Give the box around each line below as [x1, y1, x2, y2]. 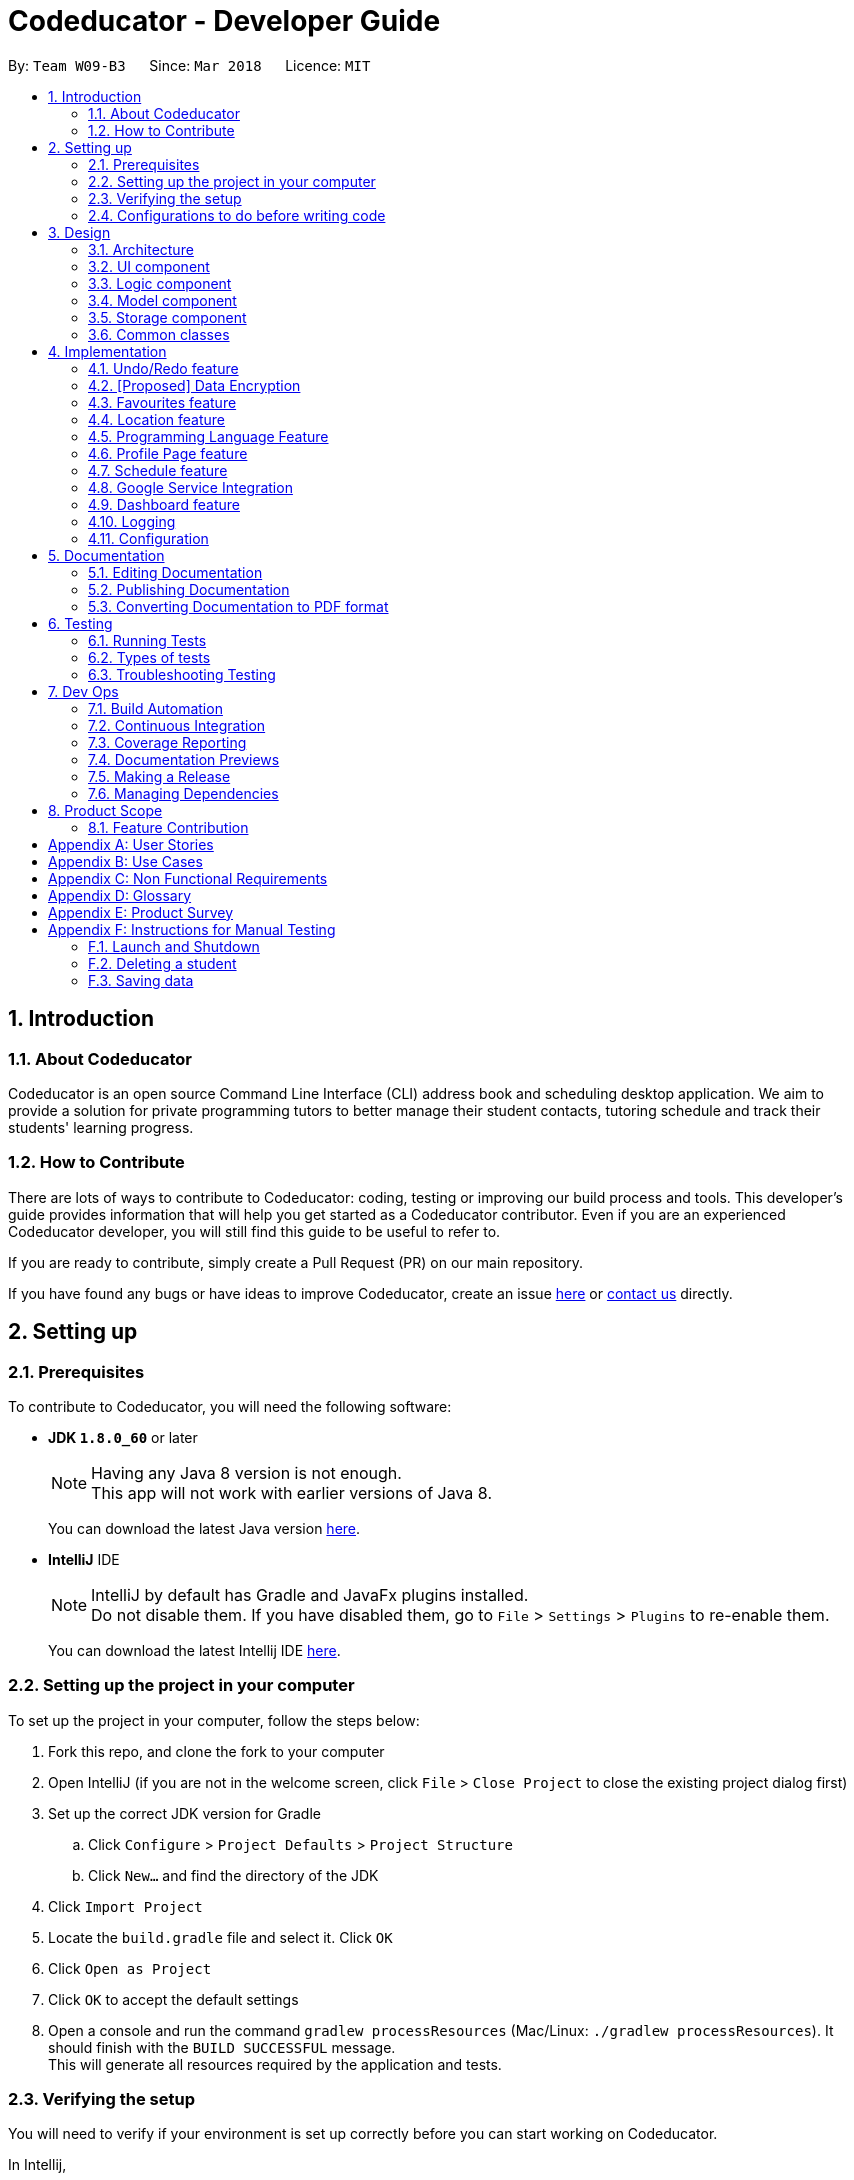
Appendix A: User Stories [48, 835, 214, 853]
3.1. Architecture [88, 240, 194, 258]
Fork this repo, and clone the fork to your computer [48, 1742, 385, 1760]
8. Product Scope [48, 801, 163, 819]
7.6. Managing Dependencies [88, 784, 279, 802]
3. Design [48, 223, 111, 241]
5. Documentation [48, 546, 165, 564]
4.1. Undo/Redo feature [88, 359, 239, 377]
